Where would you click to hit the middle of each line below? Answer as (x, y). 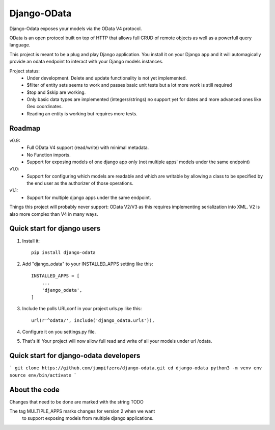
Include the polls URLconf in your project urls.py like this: (82, 309)
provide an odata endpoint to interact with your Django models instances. (87, 62)
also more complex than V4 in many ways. (54, 214)
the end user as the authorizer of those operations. (80, 183)
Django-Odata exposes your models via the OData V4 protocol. (76, 29)
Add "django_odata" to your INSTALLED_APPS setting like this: (88, 264)
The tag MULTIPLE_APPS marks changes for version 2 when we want (82, 411)
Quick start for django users (55, 229)
